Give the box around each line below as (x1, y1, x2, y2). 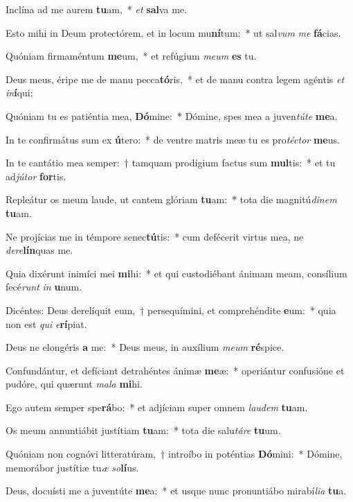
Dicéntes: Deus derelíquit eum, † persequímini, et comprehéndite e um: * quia (6, 302, 336, 317)
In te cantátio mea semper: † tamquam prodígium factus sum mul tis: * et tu (6, 155, 336, 170)
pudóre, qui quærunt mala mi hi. (6, 376, 143, 391)
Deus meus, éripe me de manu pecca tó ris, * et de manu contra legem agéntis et (6, 71, 345, 86)
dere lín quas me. (6, 243, 73, 257)
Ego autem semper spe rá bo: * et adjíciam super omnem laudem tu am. (6, 399, 308, 414)
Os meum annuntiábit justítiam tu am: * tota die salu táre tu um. (6, 423, 281, 438)
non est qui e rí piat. (6, 316, 87, 331)
